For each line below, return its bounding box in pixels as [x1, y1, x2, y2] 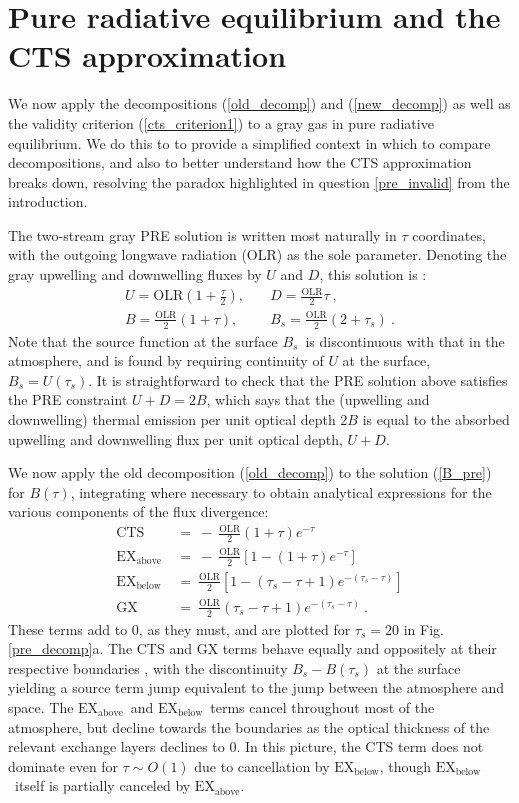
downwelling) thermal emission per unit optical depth [8, 408, 336, 429]
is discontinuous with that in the [305, 330, 505, 351]
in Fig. [403, 618, 444, 639]
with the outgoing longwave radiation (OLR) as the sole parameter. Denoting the [8, 244, 507, 265]
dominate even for [8, 755, 119, 776]
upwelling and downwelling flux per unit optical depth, [8, 428, 343, 449]
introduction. [8, 191, 88, 212]
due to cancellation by [194, 755, 330, 776]
